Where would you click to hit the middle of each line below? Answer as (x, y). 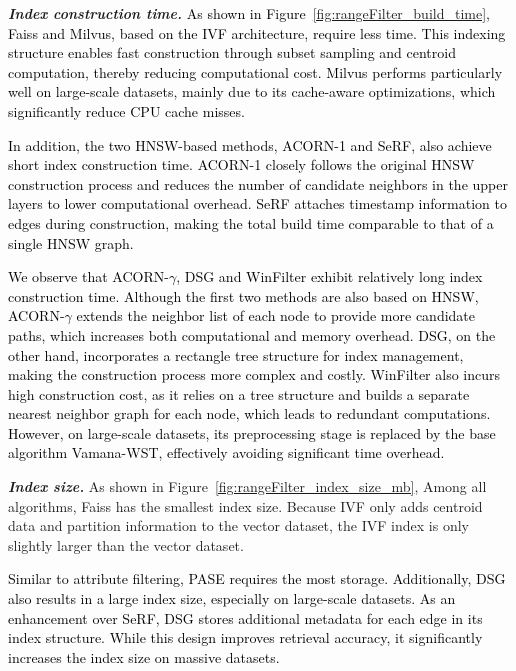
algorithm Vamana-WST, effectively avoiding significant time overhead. (226, 452)
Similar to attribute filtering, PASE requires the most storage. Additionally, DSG (257, 578)
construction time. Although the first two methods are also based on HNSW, (243, 295)
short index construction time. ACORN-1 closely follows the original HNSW (241, 164)
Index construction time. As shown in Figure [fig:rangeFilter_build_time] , (249, 13)
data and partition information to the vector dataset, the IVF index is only (238, 525)
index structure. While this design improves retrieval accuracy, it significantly (245, 637)
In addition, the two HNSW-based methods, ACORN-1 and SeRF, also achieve (250, 144)
